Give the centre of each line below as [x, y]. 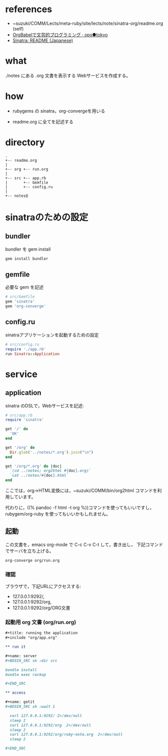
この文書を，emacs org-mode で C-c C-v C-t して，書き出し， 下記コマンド [84, 544]
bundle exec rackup [26, 675]
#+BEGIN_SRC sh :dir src [31, 661]
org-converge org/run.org [32, 560]
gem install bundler [27, 259]
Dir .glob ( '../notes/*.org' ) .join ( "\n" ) [52, 452]
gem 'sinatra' [20, 302]
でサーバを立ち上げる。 [30, 551]
